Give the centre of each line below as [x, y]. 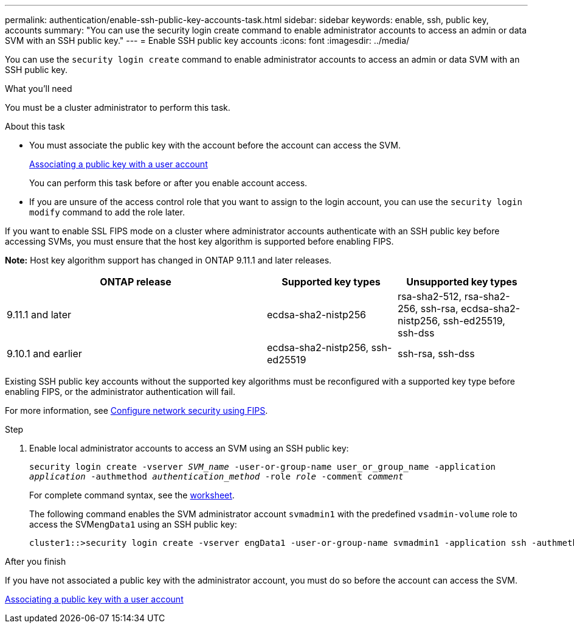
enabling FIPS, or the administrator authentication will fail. [120, 392]
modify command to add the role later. [107, 212]
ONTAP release [136, 282]
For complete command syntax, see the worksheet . [132, 495]
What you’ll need [39, 89]
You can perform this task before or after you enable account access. [168, 183]
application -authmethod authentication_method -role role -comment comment [216, 476]
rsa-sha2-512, [430, 296]
